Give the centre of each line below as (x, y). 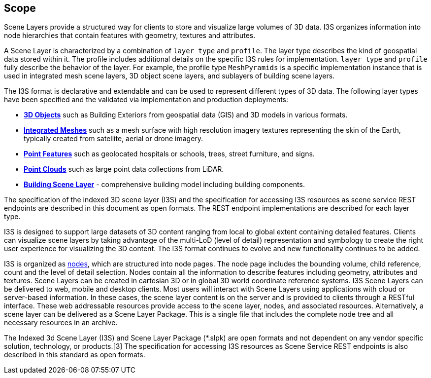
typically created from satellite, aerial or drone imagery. (114, 139)
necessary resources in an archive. (61, 323)
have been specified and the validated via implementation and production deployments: (146, 100)
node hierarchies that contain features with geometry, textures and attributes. (130, 36)
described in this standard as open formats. (75, 355)
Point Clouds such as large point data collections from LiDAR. (124, 169)
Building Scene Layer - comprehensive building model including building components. (164, 185)
